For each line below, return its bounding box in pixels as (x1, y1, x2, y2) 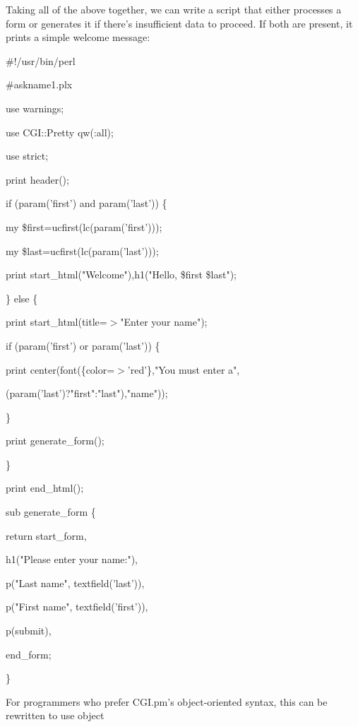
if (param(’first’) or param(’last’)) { (6, 338, 160, 353)
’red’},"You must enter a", (127, 362, 240, 377)
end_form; (6, 646, 52, 661)
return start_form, (6, 528, 87, 543)
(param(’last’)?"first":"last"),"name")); (6, 386, 168, 401)
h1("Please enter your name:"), (6, 552, 138, 567)
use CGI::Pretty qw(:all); (6, 124, 114, 139)
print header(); (6, 172, 69, 187)
